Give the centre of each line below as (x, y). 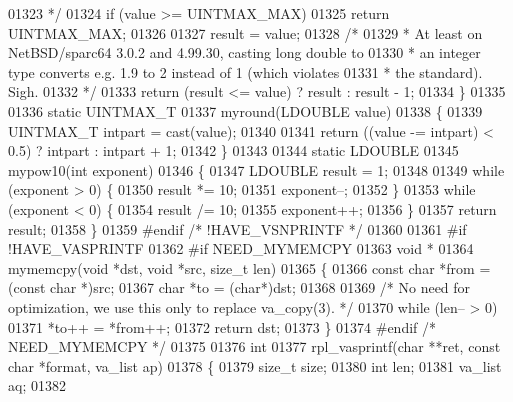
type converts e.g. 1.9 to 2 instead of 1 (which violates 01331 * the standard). (245, 71)
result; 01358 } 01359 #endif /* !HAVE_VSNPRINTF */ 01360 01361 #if (237, 228)
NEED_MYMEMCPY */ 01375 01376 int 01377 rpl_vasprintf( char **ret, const (254, 346)
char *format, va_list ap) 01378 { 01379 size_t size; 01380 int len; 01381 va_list (255, 365)
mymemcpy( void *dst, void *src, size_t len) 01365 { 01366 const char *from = (249, 267)
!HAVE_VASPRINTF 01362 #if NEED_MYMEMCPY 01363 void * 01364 (241, 248)
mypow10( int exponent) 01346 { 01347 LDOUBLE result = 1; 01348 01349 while (256, 169)
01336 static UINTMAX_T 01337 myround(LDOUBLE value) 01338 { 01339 (245, 110)
